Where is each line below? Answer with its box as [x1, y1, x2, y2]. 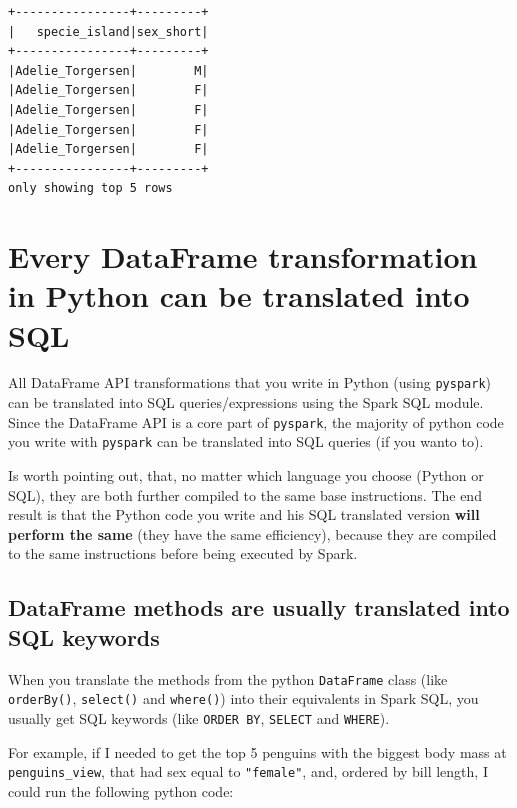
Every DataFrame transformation [8, 236, 478, 277]
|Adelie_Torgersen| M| [8, 63, 209, 78]
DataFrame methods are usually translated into [8, 592, 510, 623]
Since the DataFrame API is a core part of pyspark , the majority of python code [8, 411, 504, 432]
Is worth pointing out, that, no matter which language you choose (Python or [8, 465, 484, 485]
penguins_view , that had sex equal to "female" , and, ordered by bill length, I [8, 761, 488, 782]
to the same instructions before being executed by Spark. [8, 543, 358, 564]
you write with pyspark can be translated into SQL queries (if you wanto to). [8, 431, 484, 452]
